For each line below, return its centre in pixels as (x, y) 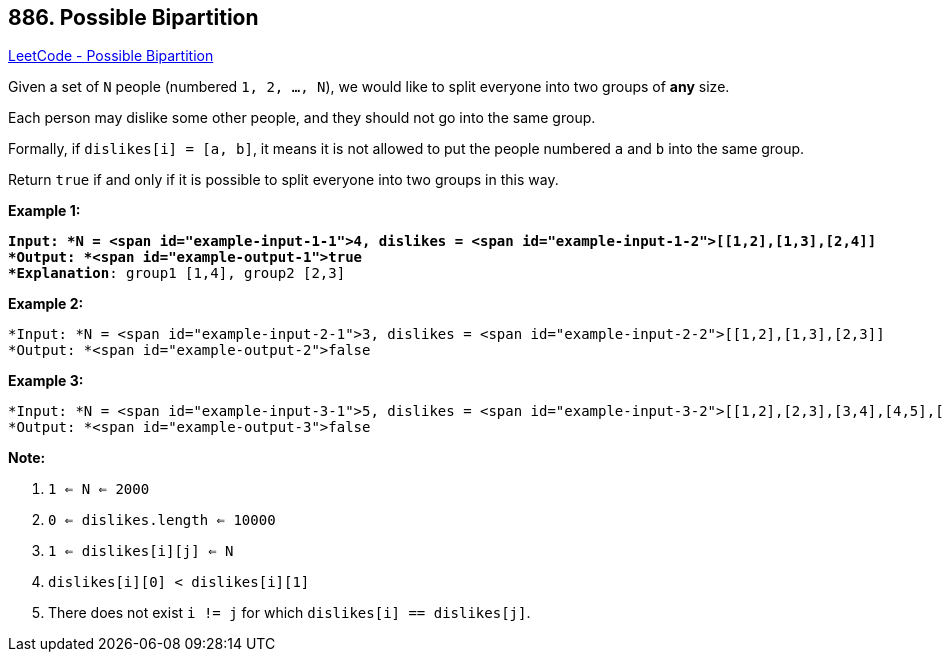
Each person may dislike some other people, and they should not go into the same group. (302, 118)
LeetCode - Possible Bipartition (111, 56)
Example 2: (46, 304)
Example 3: (46, 381)
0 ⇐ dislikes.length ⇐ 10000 (162, 520)
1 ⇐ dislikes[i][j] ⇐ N (141, 551)
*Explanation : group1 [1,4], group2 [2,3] (177, 273)
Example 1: (44, 211)
